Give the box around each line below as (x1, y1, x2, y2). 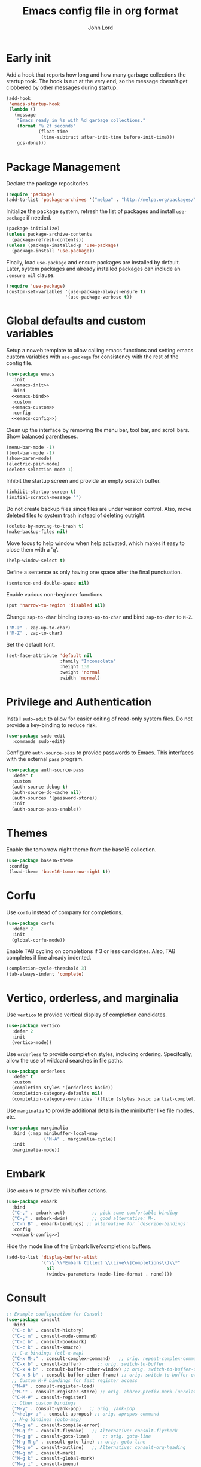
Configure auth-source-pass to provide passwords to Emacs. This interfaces (6, 749, 194, 756)
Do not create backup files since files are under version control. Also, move (6, 506, 192, 513)
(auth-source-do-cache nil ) (11, 789, 82, 795)
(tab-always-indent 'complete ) (6, 971, 84, 978)
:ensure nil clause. (6, 271, 55, 279)
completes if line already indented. (6, 954, 92, 961)
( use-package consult (6, 1316, 60, 1323)
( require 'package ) (6, 191, 55, 197)
